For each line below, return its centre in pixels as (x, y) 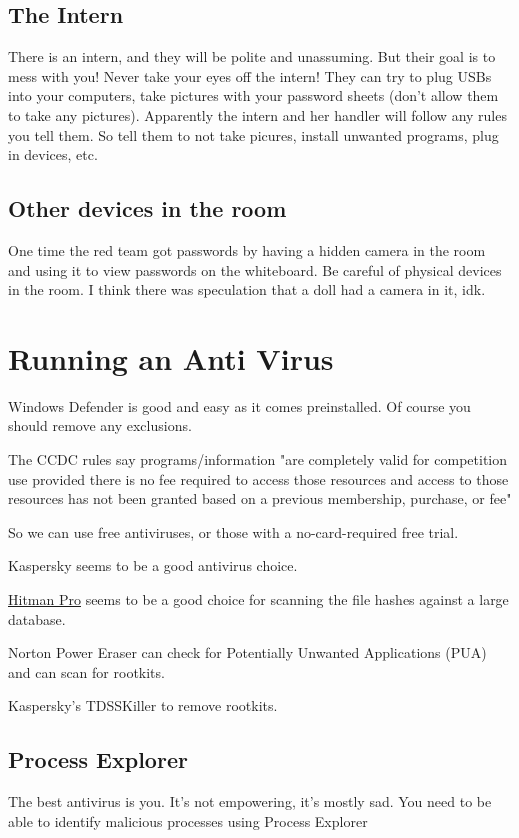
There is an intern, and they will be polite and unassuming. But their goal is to (252, 56)
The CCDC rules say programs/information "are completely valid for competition (257, 459)
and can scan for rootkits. (86, 671)
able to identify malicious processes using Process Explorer (188, 820)
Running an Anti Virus (171, 357)
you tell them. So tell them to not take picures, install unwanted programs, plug (253, 134)
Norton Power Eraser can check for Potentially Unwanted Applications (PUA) (247, 652)
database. (37, 618)
